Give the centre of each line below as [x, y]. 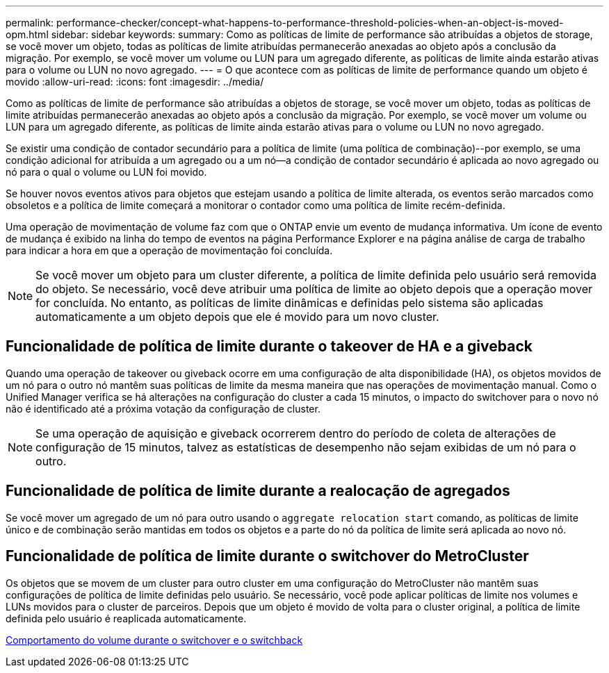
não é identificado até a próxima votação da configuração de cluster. [163, 408]
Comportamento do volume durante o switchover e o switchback [154, 640]
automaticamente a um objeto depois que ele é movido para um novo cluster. [237, 317]
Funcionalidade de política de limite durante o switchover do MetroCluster [267, 556]
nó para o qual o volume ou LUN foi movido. [106, 172]
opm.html [27, 34]
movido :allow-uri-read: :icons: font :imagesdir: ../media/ [135, 82]
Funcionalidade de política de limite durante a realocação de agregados [258, 491]
